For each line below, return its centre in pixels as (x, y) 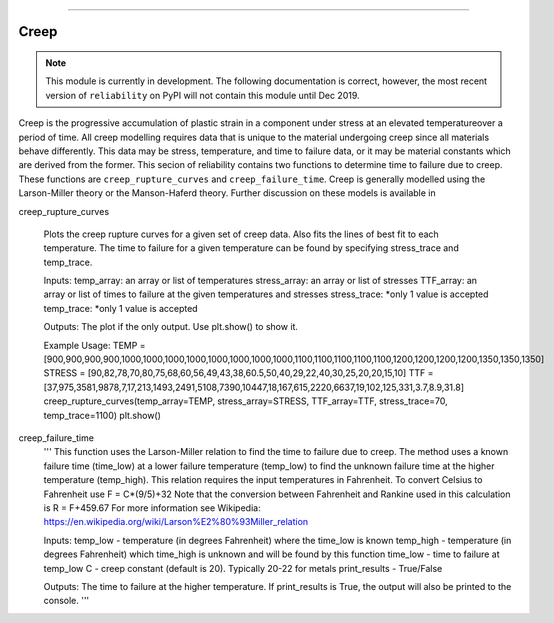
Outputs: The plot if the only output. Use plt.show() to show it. (171, 327)
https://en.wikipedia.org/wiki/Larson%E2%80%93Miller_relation (176, 522)
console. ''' (66, 601)
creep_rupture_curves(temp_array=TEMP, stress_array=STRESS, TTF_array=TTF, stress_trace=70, (246, 401)
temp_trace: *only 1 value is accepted (121, 308)
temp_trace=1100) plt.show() (102, 415)
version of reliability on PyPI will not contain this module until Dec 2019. (202, 95)
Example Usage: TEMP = (94, 345)
